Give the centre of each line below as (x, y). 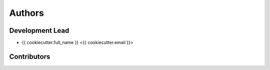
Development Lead (39, 31)
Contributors (30, 56)
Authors (27, 13)
